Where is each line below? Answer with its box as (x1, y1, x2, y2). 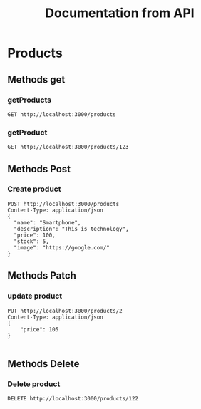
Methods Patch (7, 269, 77, 282)
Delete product (7, 379, 61, 389)
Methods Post (7, 162, 71, 175)
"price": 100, (14, 232, 56, 239)
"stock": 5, (14, 237, 50, 245)
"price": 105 (20, 326, 59, 333)
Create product (7, 184, 61, 194)
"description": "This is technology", (14, 225, 130, 232)
